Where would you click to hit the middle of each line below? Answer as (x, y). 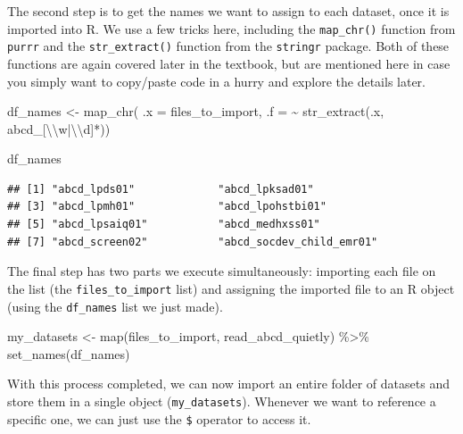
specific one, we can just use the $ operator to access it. (159, 418)
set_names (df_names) (69, 353)
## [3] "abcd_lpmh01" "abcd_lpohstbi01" (167, 207)
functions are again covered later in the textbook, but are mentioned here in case (229, 63)
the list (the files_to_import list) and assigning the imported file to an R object (231, 288)
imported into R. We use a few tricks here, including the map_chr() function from (231, 28)
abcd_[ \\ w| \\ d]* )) (59, 128)
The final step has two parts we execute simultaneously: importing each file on (222, 271)
